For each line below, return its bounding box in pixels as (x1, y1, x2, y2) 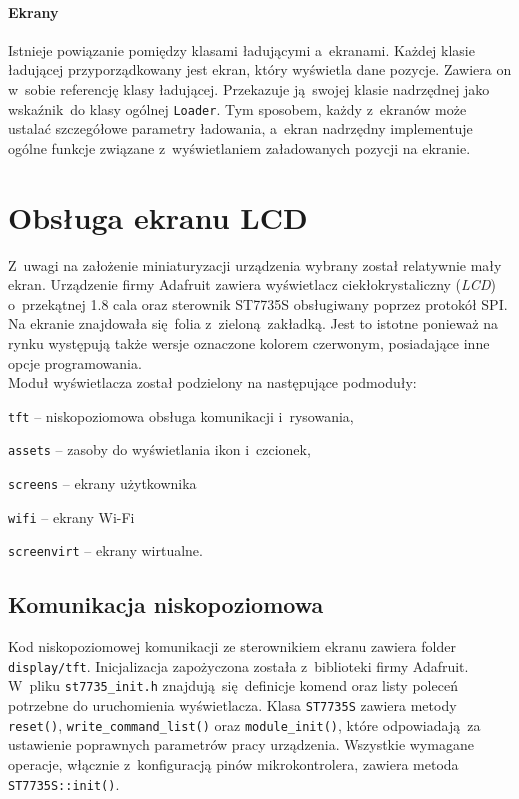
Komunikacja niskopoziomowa (8, 589, 324, 620)
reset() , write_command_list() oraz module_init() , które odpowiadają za (8, 714, 481, 735)
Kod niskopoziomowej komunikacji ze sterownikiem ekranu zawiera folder (8, 636, 456, 657)
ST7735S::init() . (8, 773, 120, 794)
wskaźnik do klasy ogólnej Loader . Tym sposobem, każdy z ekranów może (8, 98, 467, 119)
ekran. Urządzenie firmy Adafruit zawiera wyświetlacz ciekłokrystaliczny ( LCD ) (8, 274, 496, 295)
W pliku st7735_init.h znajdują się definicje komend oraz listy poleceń (8, 675, 458, 696)
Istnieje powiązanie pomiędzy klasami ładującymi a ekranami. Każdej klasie (8, 39, 475, 60)
